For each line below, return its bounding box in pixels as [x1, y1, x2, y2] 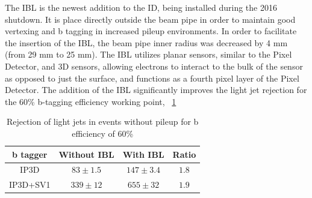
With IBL [122, 148, 164, 160]
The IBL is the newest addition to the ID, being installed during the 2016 [5, 1, 277, 13]
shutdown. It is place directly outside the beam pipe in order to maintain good [5, 13, 296, 25]
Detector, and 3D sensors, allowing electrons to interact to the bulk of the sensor [5, 59, 303, 72]
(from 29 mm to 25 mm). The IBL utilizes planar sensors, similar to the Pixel [5, 48, 292, 61]
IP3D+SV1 [9, 178, 51, 191]
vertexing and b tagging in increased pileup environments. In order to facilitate [5, 25, 297, 37]
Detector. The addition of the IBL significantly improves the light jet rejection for [5, 83, 307, 96]
